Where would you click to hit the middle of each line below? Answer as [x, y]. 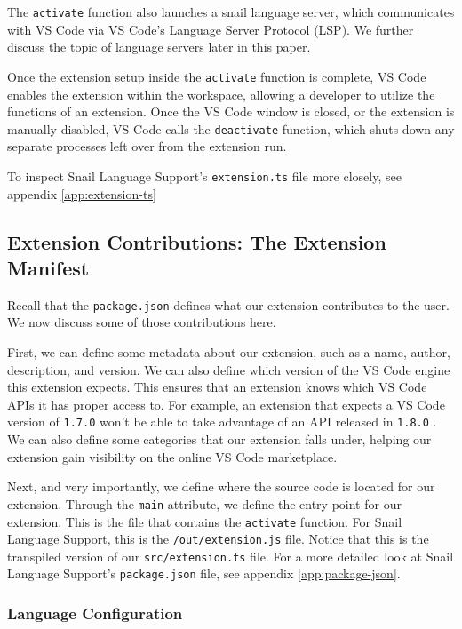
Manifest [48, 267]
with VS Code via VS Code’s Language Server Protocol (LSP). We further [211, 29]
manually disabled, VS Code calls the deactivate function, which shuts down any [231, 128]
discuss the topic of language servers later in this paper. [159, 47]
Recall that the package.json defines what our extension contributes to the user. [228, 304]
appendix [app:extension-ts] [82, 193]
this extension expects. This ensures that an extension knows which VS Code [217, 387]
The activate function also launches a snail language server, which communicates [231, 12]
